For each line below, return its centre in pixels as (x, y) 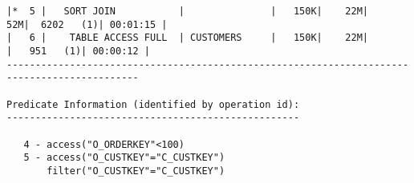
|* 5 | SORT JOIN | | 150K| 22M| (188, 11)
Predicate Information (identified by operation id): (153, 104)
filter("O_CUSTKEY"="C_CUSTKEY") (136, 171)
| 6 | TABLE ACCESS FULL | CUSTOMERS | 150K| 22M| (188, 38)
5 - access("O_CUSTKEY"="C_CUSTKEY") (124, 158)
